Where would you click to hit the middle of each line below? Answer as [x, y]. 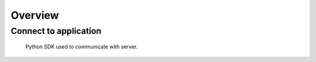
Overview [35, 15]
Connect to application [56, 31]
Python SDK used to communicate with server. [82, 47]
